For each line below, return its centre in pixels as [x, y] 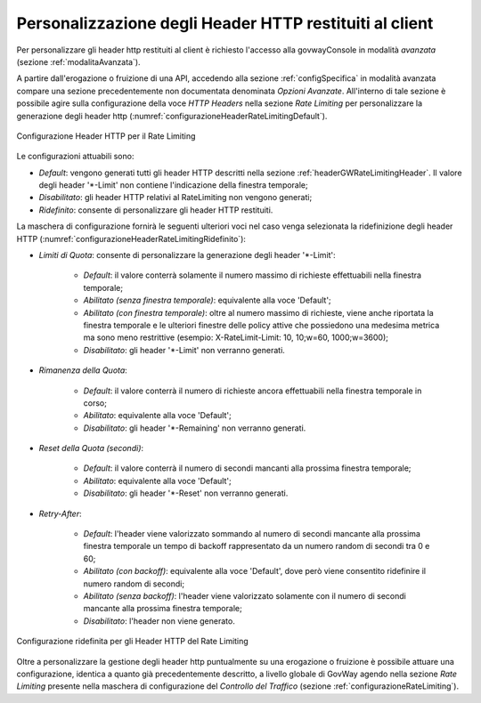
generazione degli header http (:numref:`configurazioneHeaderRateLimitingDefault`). [172, 116]
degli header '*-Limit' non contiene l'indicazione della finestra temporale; [174, 185]
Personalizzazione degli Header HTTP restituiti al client [225, 23]
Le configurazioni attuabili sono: [75, 157]
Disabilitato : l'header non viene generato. [159, 621]
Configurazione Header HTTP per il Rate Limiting [106, 136]
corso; [95, 403]
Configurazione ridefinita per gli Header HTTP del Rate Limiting [132, 642]
